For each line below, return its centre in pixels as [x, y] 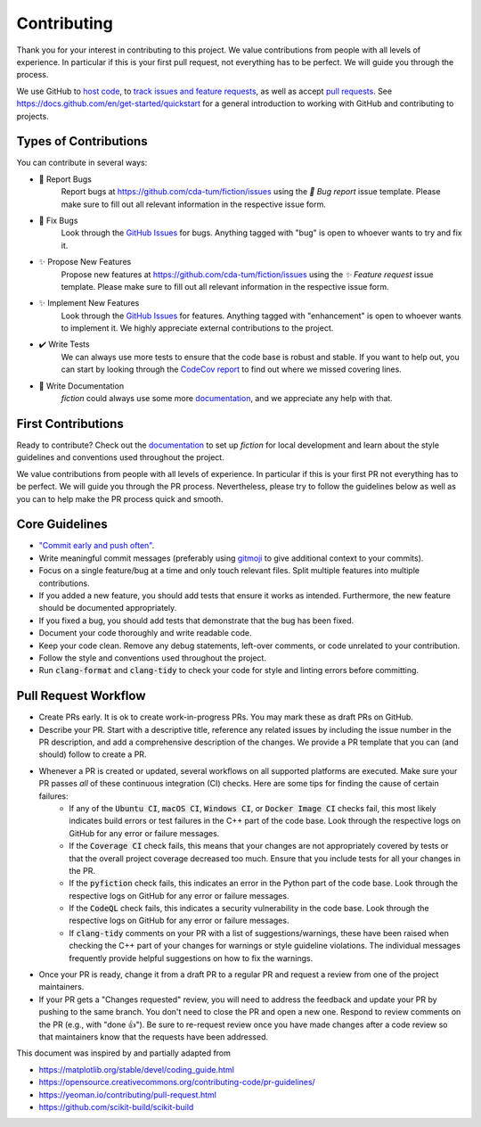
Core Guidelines [62, 525]
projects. [33, 116]
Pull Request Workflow [81, 696]
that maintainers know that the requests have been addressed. [154, 1037]
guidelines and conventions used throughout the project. [120, 457]
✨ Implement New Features [89, 303]
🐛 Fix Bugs [58, 220]
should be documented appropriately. [108, 608]
